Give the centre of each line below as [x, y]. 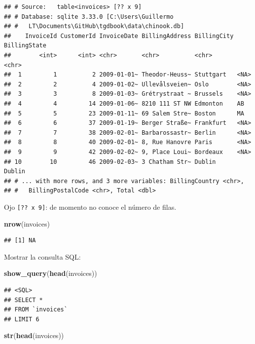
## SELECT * [23, 300]
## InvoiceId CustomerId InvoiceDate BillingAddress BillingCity [119, 36]
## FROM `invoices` [36, 310]
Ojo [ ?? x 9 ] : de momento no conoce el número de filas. [90, 207]
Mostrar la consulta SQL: [42, 256]
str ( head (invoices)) [34, 335]
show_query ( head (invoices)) [51, 273]
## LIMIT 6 [22, 319]
